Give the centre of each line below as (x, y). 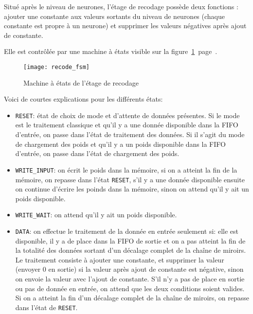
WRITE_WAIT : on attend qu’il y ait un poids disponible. (96, 215)
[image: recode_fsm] (57, 67)
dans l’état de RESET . (46, 307)
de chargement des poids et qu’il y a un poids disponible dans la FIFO (120, 144)
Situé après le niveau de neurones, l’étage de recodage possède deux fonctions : (121, 6)
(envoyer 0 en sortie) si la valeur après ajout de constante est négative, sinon (129, 269)
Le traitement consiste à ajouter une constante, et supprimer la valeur (120, 259)
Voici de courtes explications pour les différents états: (83, 99)
